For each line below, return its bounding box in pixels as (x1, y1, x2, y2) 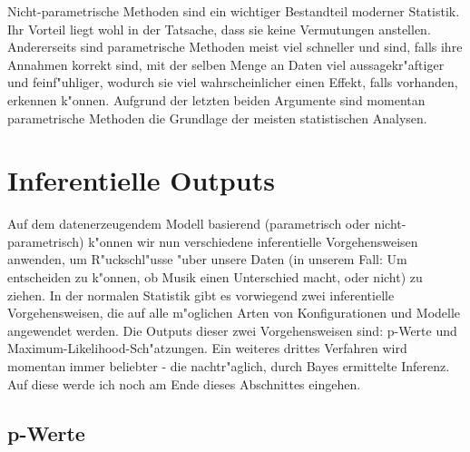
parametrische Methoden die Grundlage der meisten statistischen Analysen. (7, 108, 427, 127)
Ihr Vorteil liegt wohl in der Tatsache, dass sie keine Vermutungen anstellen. (7, 19, 431, 38)
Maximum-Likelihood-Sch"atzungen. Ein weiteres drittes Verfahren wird (7, 339, 407, 358)
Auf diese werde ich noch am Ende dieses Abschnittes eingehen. (7, 374, 361, 393)
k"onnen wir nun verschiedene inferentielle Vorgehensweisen (88, 231, 418, 251)
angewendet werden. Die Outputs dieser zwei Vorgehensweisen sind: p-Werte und (7, 320, 457, 339)
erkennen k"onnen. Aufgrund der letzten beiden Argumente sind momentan (7, 90, 426, 109)
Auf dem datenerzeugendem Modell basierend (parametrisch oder (7, 214, 370, 233)
